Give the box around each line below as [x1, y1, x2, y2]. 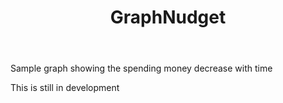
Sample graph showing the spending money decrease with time [10, 62, 273, 75]
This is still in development [10, 82, 120, 94]
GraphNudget [109, 6, 227, 29]
